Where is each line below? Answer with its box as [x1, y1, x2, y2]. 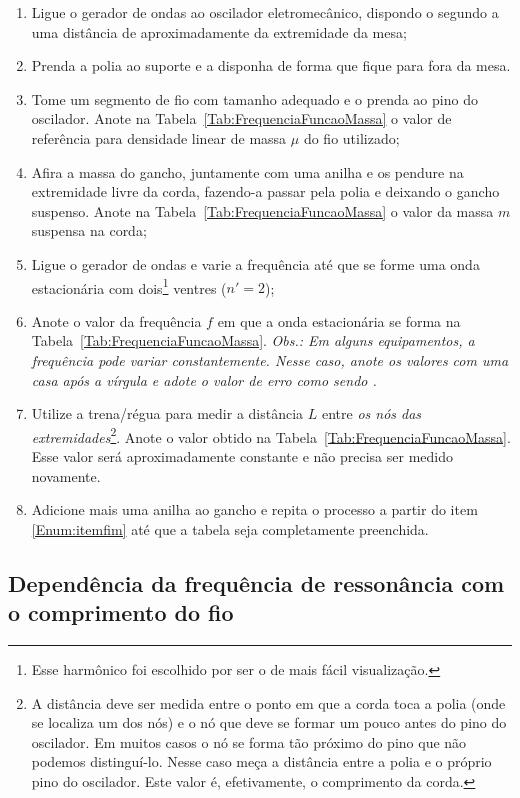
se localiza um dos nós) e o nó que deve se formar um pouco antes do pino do [31, 712, 507, 733]
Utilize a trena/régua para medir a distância [31, 403, 304, 424]
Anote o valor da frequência [31, 310, 202, 331]
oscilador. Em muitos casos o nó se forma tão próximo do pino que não [31, 731, 467, 752]
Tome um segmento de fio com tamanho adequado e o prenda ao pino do [31, 88, 478, 109]
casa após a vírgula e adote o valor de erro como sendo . [31, 369, 377, 390]
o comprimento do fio [8, 597, 234, 628]
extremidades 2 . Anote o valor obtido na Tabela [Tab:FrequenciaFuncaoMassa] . [31, 423, 511, 447]
